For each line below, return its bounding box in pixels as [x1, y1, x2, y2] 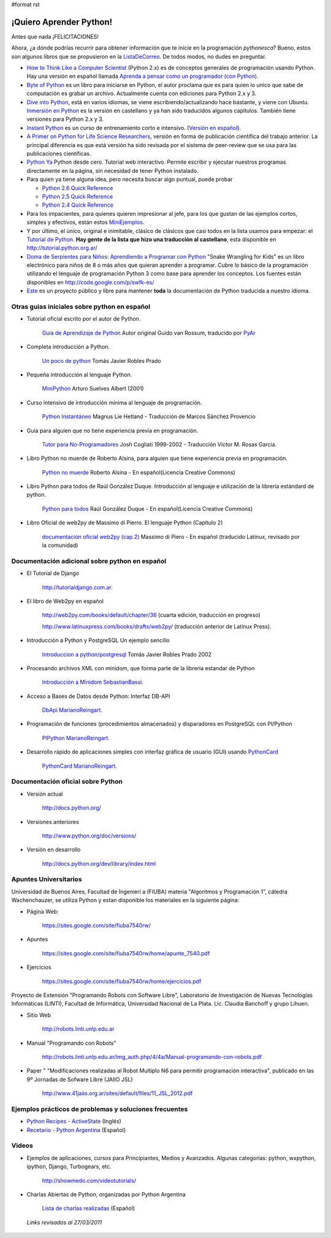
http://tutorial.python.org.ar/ [26, 244, 97, 251]
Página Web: [26, 907, 59, 915]
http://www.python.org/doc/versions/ [42, 831, 137, 839]
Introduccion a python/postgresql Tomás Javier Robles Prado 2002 [42, 651, 211, 658]
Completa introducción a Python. [26, 343, 110, 351]
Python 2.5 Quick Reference [42, 193, 113, 200]
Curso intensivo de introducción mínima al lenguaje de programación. [26, 399, 202, 406]
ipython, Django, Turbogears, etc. [26, 1163, 112, 1171]
